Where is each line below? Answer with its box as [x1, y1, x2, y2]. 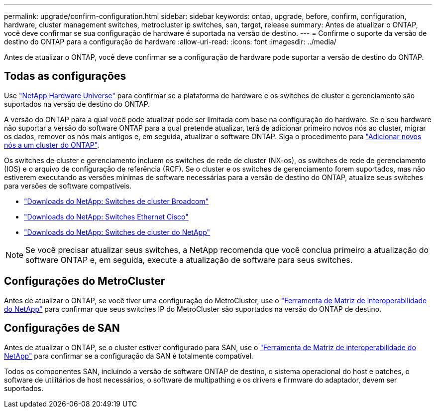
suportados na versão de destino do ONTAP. [4, 99, 150, 108]
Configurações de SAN [4, 322, 120, 335]
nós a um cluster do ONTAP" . [4, 140, 100, 149]
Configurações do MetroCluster [4, 275, 165, 288]
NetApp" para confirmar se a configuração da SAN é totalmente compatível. [4, 351, 253, 360]
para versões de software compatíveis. [4, 181, 132, 190]
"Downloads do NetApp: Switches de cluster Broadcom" [24, 197, 209, 206]
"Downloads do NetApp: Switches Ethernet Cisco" [24, 212, 189, 221]
